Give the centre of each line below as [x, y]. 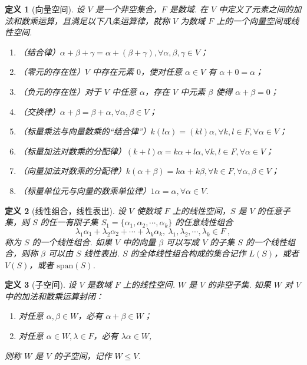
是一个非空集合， [128, 9]
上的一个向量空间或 [254, 20]
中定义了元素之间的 [256, 9]
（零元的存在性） [52, 72]
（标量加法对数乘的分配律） [72, 151]
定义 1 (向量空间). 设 [45, 9]
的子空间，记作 [83, 355]
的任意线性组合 [204, 222]
